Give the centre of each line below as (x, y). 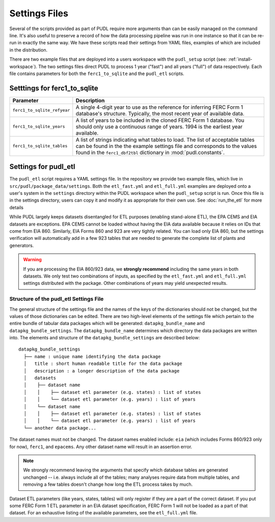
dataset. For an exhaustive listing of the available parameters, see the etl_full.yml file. (104, 513)
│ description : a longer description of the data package (102, 371)
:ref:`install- (240, 59)
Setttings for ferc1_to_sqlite (54, 88)
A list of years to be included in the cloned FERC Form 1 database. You (160, 120)
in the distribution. (29, 50)
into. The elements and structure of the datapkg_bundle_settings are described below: (105, 338)
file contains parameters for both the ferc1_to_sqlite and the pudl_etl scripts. (97, 73)
